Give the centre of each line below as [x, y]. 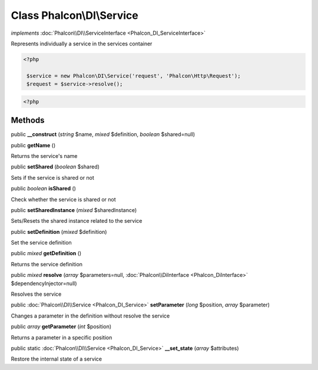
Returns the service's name [44, 156]
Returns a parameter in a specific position [62, 337]
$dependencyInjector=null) [44, 283]
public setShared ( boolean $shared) [55, 167]
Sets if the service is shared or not [52, 177]
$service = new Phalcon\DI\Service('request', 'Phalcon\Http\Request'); [134, 76]
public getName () [33, 145]
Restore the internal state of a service [57, 359]
